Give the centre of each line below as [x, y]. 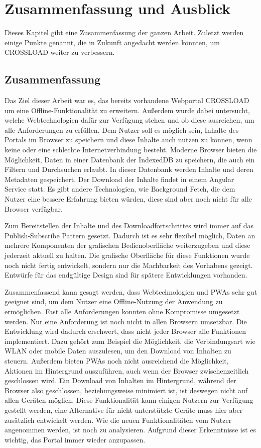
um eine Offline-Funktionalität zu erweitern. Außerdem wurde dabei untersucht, [127, 110]
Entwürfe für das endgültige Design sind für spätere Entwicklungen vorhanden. [126, 275]
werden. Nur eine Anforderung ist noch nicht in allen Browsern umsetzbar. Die [126, 321]
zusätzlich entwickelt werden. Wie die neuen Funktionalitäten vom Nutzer [118, 420]
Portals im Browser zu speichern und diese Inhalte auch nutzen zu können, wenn [128, 140]
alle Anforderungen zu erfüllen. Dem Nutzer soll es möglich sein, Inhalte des [122, 129]
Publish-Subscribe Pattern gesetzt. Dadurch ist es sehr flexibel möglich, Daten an [130, 235]
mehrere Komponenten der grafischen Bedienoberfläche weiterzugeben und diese [127, 245]
